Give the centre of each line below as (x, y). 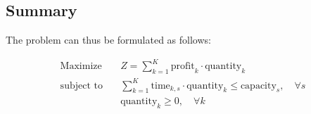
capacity (258, 85)
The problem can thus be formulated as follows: (108, 40)
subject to (81, 85)
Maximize (81, 66)
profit (183, 66)
